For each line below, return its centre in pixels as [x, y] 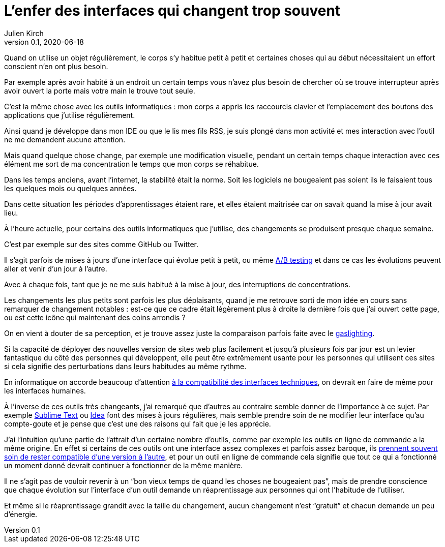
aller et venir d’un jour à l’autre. [56, 268]
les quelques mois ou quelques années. [70, 188]
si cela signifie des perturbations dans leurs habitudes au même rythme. [125, 366]
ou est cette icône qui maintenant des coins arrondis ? [95, 317]
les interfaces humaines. [45, 390]
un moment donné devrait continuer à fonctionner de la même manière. [124, 465]
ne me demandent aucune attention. [65, 139]
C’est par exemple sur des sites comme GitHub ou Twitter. [101, 244]
